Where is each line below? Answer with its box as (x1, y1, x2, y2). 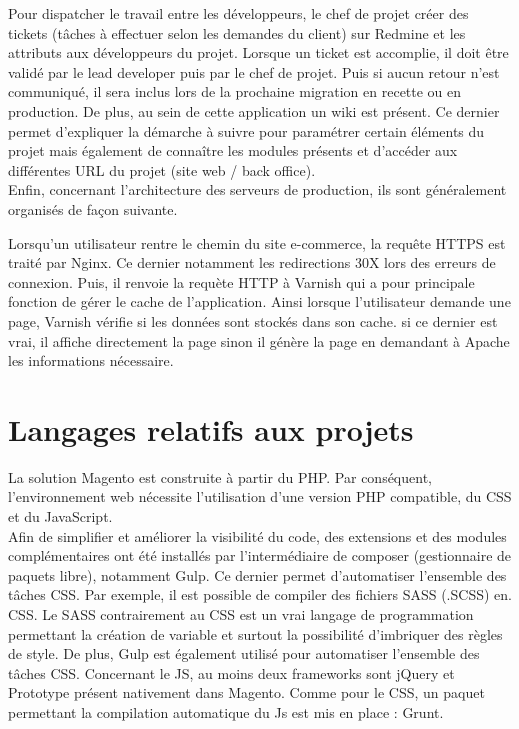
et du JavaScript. (8, 506, 113, 526)
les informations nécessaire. (8, 350, 174, 371)
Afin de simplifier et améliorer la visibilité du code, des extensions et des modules (8, 525, 507, 546)
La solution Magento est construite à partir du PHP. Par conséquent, (8, 466, 432, 487)
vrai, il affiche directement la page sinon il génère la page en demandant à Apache (8, 330, 510, 351)
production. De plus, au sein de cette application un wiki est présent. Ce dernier (8, 100, 500, 121)
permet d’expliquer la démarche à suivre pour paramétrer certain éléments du (8, 120, 485, 141)
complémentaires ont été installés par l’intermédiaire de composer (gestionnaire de (8, 545, 512, 566)
